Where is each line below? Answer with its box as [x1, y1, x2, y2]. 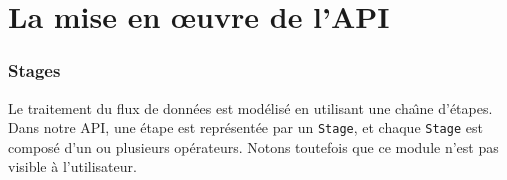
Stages [8, 58, 61, 83]
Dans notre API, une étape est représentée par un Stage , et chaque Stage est [8, 117, 483, 138]
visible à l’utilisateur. [8, 156, 137, 177]
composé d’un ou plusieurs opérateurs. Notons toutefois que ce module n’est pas [8, 136, 499, 157]
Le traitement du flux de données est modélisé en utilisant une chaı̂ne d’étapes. [8, 97, 493, 118]
